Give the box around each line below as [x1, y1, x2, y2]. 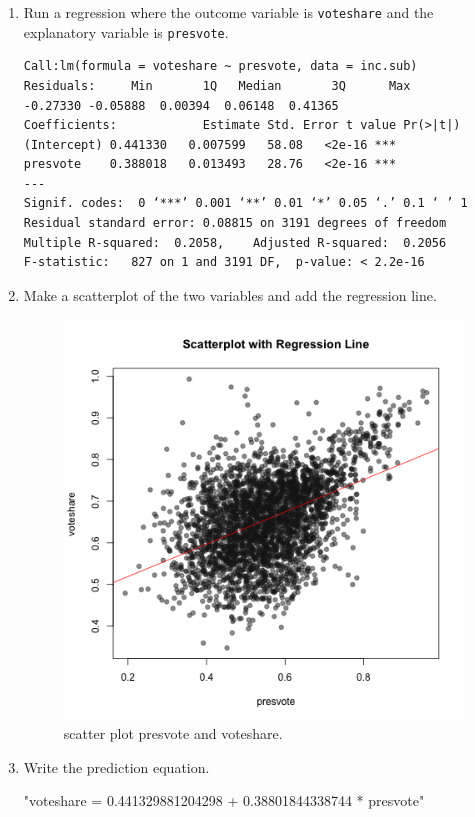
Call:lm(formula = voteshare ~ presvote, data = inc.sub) [23, 59, 418, 74]
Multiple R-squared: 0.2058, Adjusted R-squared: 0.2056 [23, 235, 447, 250]
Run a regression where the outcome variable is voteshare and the [23, 2, 434, 22]
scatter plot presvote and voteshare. [63, 723, 283, 744]
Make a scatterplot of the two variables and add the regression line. [23, 284, 437, 305]
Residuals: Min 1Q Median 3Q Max [23, 78, 411, 93]
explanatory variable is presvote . [23, 21, 229, 42]
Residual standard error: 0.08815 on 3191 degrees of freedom [23, 216, 447, 231]
